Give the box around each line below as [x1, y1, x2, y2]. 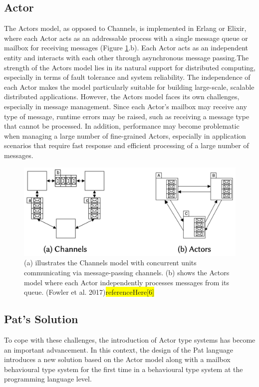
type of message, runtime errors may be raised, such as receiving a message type [4, 111, 250, 121]
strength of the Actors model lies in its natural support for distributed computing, [4, 62, 256, 72]
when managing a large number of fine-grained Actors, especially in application [4, 130, 246, 141]
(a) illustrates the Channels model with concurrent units [24, 257, 197, 268]
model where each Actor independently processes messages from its [24, 277, 229, 287]
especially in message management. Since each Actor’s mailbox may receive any [4, 101, 247, 111]
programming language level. [4, 374, 92, 384]
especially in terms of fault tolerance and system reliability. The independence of [4, 72, 251, 82]
